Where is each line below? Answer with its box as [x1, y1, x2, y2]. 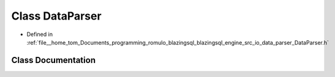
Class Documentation [11, 55, 96, 65]
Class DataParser [11, 9, 102, 23]
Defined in [26, 31, 53, 38]
